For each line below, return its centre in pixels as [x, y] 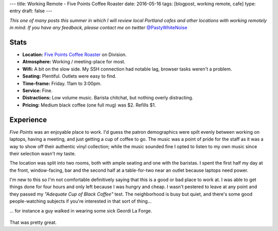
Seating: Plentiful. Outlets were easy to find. [69, 76]
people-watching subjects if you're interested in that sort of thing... [81, 201]
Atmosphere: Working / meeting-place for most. [74, 62]
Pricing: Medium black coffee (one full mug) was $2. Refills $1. [89, 105]
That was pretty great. [33, 223]
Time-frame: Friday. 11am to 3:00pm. [62, 83]
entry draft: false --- [31, 11]
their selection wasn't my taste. [43, 153]
